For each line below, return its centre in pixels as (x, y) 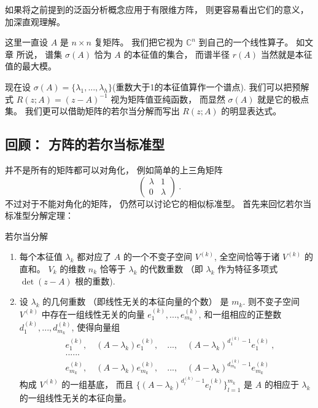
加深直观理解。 (35, 21)
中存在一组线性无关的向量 (93, 314)
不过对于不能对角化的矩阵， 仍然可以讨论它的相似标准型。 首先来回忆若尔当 (158, 203)
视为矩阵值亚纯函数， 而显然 (168, 99)
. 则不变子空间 (271, 301)
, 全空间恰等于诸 (247, 257)
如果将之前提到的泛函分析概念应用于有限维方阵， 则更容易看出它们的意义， (157, 9)
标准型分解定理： (39, 215)
